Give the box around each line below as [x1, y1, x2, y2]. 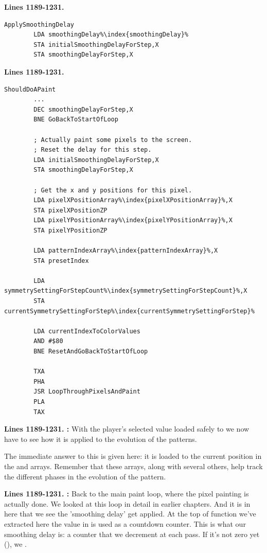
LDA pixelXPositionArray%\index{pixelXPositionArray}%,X [33, 197, 233, 204]
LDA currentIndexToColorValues [33, 327, 140, 335]
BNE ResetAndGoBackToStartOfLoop [33, 348, 148, 355]
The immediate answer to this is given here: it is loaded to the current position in [4, 451, 262, 461]
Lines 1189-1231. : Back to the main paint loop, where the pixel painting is [4, 488, 249, 499]
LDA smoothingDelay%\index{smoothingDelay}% [33, 31, 188, 39]
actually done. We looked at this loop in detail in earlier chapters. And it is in [4, 498, 251, 509]
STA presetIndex [33, 257, 89, 264]
